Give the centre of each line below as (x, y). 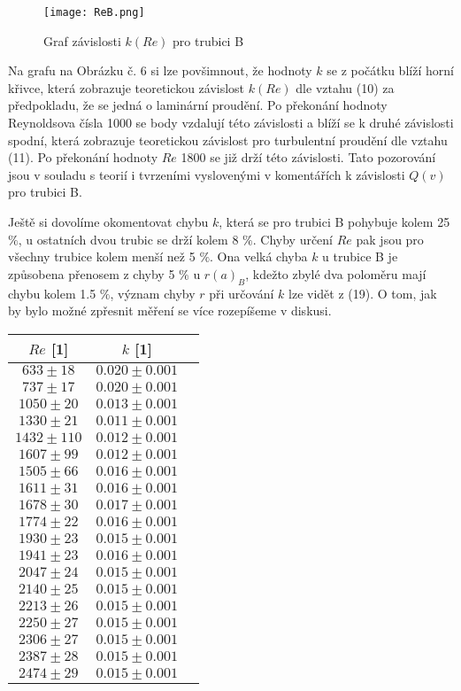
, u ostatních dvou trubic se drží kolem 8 (128, 239)
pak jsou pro (390, 239)
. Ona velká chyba (259, 256)
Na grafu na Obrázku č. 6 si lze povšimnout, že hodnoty (160, 70)
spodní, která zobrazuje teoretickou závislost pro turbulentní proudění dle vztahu (228, 140)
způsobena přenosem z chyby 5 (92, 273)
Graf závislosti (82, 40)
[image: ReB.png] (94, 12)
